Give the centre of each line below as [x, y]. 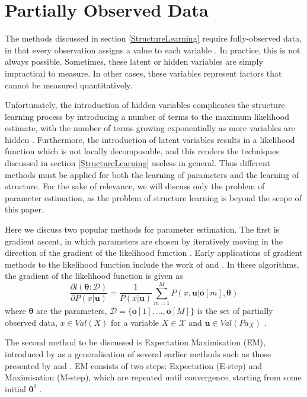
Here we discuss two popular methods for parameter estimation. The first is [142, 229]
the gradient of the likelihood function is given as [94, 276]
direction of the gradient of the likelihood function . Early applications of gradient [154, 253]
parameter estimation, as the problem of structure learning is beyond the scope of [153, 197]
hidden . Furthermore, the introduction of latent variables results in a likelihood [150, 139]
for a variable [135, 322]
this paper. [24, 209]
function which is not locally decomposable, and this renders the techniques [142, 151]
